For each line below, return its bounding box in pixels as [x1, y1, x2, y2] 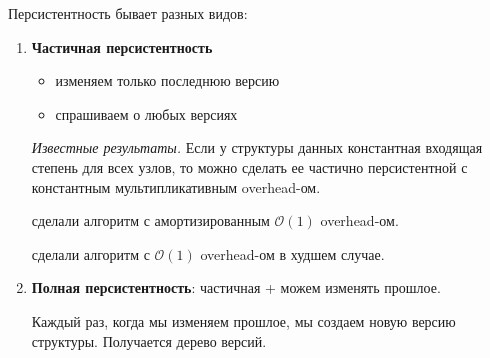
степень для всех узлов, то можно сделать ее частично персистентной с [31, 156, 468, 177]
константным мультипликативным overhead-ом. [31, 176, 321, 197]
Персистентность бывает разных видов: [8, 3, 248, 23]
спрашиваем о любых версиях [55, 103, 238, 124]
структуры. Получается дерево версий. [31, 330, 267, 351]
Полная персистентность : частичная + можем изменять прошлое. [31, 277, 441, 298]
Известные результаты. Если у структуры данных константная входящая [31, 137, 483, 158]
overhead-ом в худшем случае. [200, 243, 385, 264]
